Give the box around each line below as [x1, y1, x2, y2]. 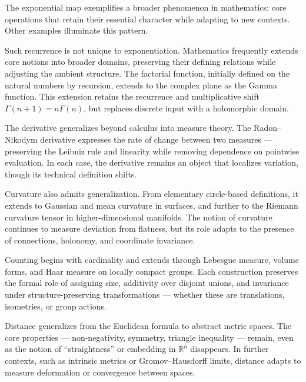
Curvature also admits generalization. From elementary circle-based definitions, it [5, 187, 298, 200]
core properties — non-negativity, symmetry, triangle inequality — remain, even [5, 331, 294, 343]
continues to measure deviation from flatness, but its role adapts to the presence [5, 222, 294, 235]
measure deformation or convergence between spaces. [5, 365, 195, 378]
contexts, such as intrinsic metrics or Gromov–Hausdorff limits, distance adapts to [5, 354, 301, 367]
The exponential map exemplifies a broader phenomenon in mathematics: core [5, 1, 287, 13]
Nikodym [5, 133, 38, 145]
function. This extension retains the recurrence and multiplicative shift [5, 90, 260, 103]
